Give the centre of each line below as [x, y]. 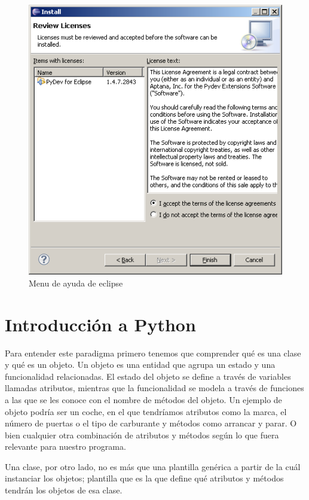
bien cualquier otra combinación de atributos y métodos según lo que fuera [142, 435]
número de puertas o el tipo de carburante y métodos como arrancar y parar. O [151, 423]
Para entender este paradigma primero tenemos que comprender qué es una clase [153, 353]
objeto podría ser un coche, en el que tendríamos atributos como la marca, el [146, 411]
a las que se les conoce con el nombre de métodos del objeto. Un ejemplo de [143, 399]
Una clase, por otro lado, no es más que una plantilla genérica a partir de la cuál [153, 466]
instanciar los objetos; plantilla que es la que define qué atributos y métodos [144, 478]
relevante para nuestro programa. [65, 446]
